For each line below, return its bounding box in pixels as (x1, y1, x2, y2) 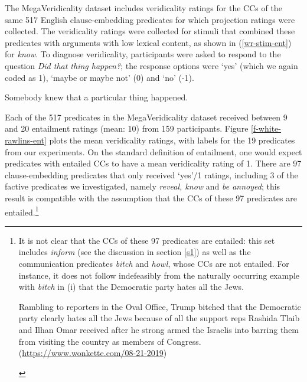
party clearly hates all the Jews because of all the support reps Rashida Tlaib (18, 312, 300, 324)
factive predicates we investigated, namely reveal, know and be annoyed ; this (5, 180, 280, 192)
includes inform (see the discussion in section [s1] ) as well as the (18, 246, 251, 258)
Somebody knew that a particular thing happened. (5, 91, 188, 103)
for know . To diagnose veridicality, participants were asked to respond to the (5, 48, 281, 60)
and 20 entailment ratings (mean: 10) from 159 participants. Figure (5, 122, 249, 135)
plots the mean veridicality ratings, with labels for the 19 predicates (49, 133, 295, 146)
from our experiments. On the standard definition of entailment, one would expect (5, 145, 302, 158)
